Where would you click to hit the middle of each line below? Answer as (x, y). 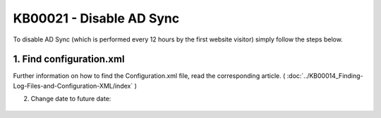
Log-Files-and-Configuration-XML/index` (73, 86)
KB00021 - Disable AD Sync (96, 18)
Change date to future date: (71, 99)
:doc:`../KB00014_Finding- (325, 76)
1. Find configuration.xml (69, 59)
